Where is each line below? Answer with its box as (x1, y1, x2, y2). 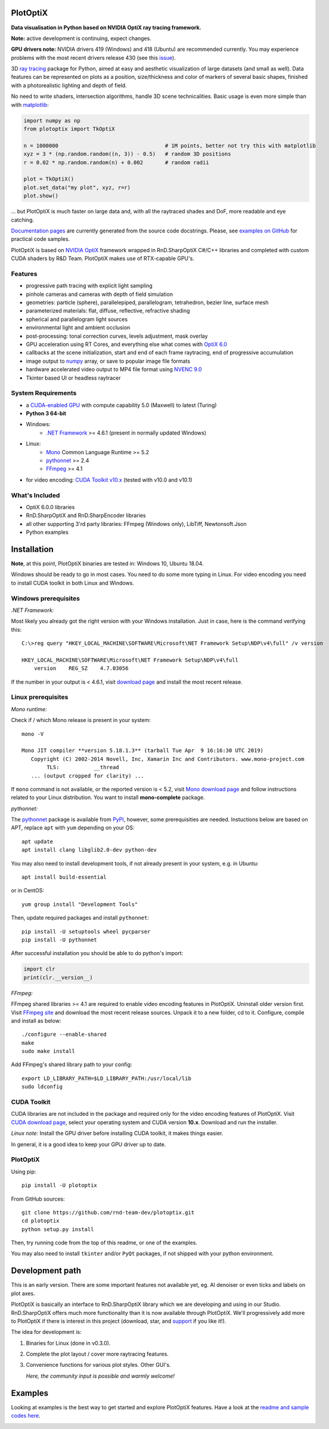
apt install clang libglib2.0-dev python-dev (21, 846, 157, 853)
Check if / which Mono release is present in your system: (11, 717, 151, 724)
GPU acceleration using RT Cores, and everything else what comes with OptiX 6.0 (26, 341, 228, 348)
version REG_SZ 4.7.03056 (33, 665, 129, 672)
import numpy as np (23, 117, 80, 124)
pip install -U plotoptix (21, 1182, 98, 1189)
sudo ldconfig (21, 1084, 63, 1090)
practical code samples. (11, 235, 70, 243)
